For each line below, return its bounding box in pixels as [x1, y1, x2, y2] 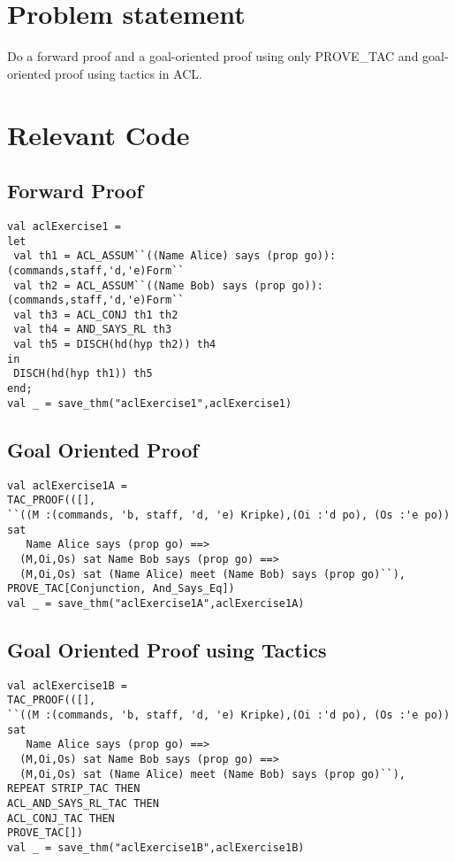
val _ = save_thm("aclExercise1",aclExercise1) [7, 396, 292, 410]
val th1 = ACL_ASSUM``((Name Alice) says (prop [13, 250, 299, 263]
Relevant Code [7, 116, 190, 152]
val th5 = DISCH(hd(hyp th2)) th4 [13, 338, 216, 351]
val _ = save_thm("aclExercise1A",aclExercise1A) [7, 596, 305, 610]
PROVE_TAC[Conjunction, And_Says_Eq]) [7, 582, 235, 596]
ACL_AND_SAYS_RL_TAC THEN [7, 796, 159, 810]
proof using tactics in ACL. [55, 64, 202, 82]
